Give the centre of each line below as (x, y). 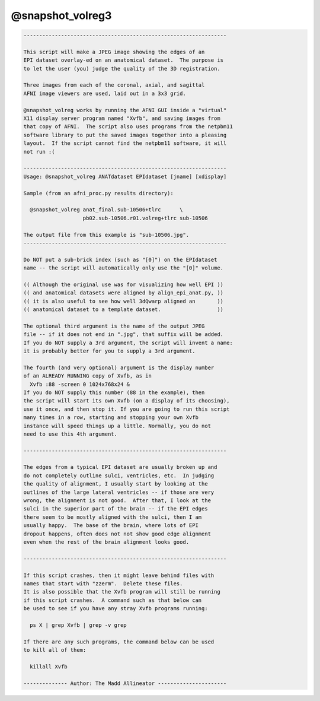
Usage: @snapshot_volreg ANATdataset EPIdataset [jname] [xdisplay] (125, 176)
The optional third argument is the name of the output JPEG (114, 326)
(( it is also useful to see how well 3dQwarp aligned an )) (124, 301)
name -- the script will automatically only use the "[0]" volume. (124, 268)
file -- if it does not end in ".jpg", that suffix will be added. (124, 334)
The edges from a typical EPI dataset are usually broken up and (120, 467)
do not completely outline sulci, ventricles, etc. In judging (119, 475)
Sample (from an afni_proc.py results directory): (99, 193)
